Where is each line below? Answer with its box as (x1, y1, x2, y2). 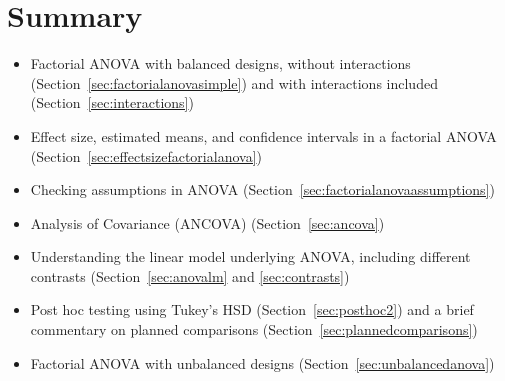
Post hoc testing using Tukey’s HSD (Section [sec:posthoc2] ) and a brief (30, 299, 474, 320)
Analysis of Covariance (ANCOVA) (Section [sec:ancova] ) (30, 212, 385, 233)
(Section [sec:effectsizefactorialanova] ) (30, 145, 262, 166)
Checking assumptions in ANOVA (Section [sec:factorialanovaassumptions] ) (30, 179, 495, 200)
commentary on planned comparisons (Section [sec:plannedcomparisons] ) (30, 319, 478, 340)
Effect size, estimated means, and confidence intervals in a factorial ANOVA (30, 125, 497, 146)
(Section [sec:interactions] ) (30, 92, 194, 113)
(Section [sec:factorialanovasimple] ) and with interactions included (30, 72, 438, 93)
